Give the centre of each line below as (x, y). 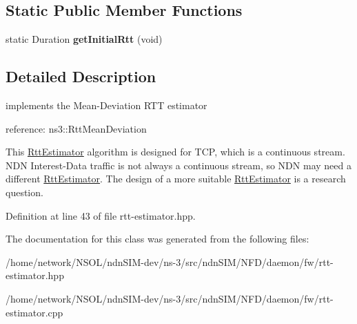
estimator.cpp (34, 312)
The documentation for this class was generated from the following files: (157, 239)
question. (24, 192)
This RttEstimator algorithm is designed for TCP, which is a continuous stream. (175, 152)
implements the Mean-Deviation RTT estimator (106, 105)
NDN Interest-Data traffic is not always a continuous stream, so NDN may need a (178, 165)
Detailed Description (81, 76)
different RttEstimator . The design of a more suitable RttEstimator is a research (176, 179)
